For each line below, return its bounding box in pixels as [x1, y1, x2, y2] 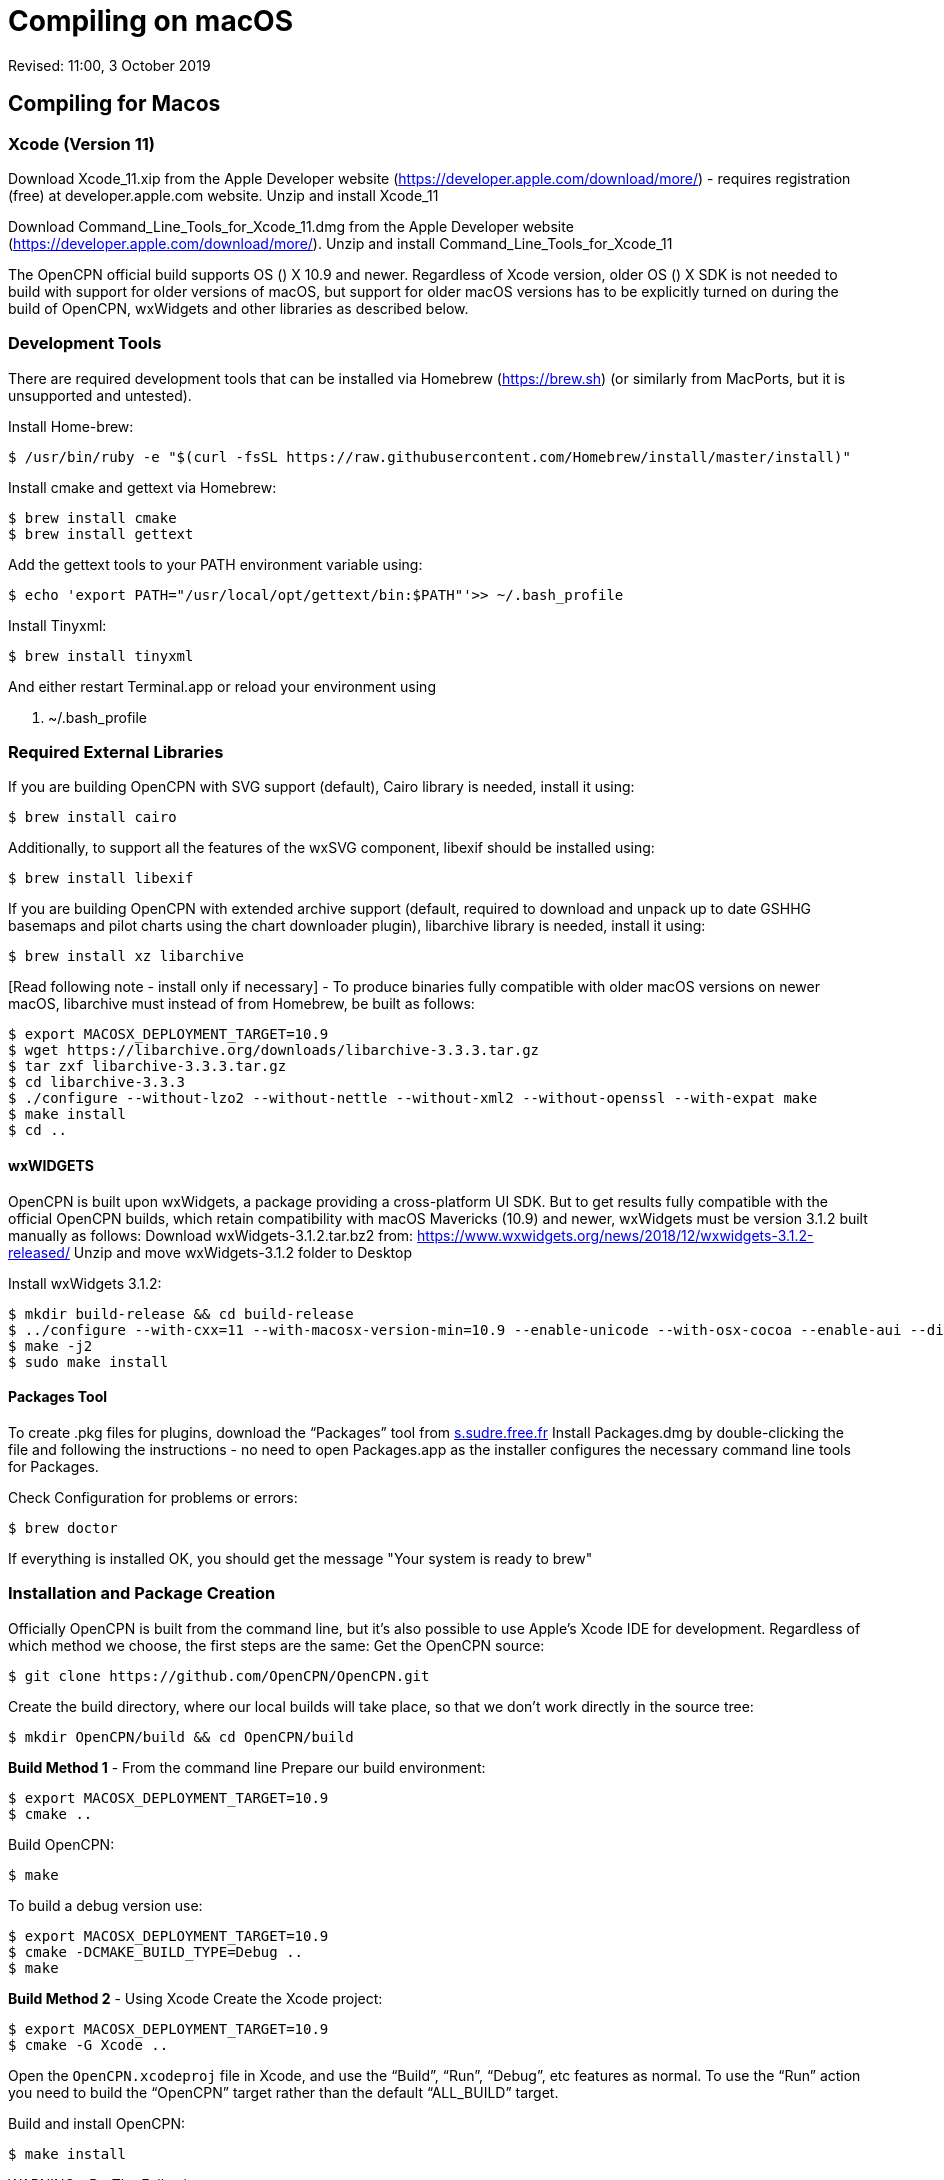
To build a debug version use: [8, 1896, 203, 1914]
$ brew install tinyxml [8, 647, 194, 664]
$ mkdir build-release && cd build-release [8, 1305, 354, 1322]
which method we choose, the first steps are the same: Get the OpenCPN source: [8, 1636, 545, 1654]
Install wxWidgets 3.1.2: [8, 1274, 162, 1292]
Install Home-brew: [8, 417, 134, 435]
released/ [8, 1243, 70, 1261]
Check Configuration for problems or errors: [8, 1488, 298, 1506]
